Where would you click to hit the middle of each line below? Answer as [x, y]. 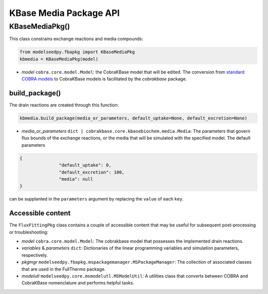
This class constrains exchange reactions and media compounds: [76, 39]
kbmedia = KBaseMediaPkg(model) [59, 59]
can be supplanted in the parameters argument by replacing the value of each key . [96, 199]
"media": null [76, 179]
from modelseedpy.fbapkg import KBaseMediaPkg [77, 52]
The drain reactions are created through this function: [64, 105]
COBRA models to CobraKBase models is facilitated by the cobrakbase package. [104, 79]
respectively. [35, 255]
